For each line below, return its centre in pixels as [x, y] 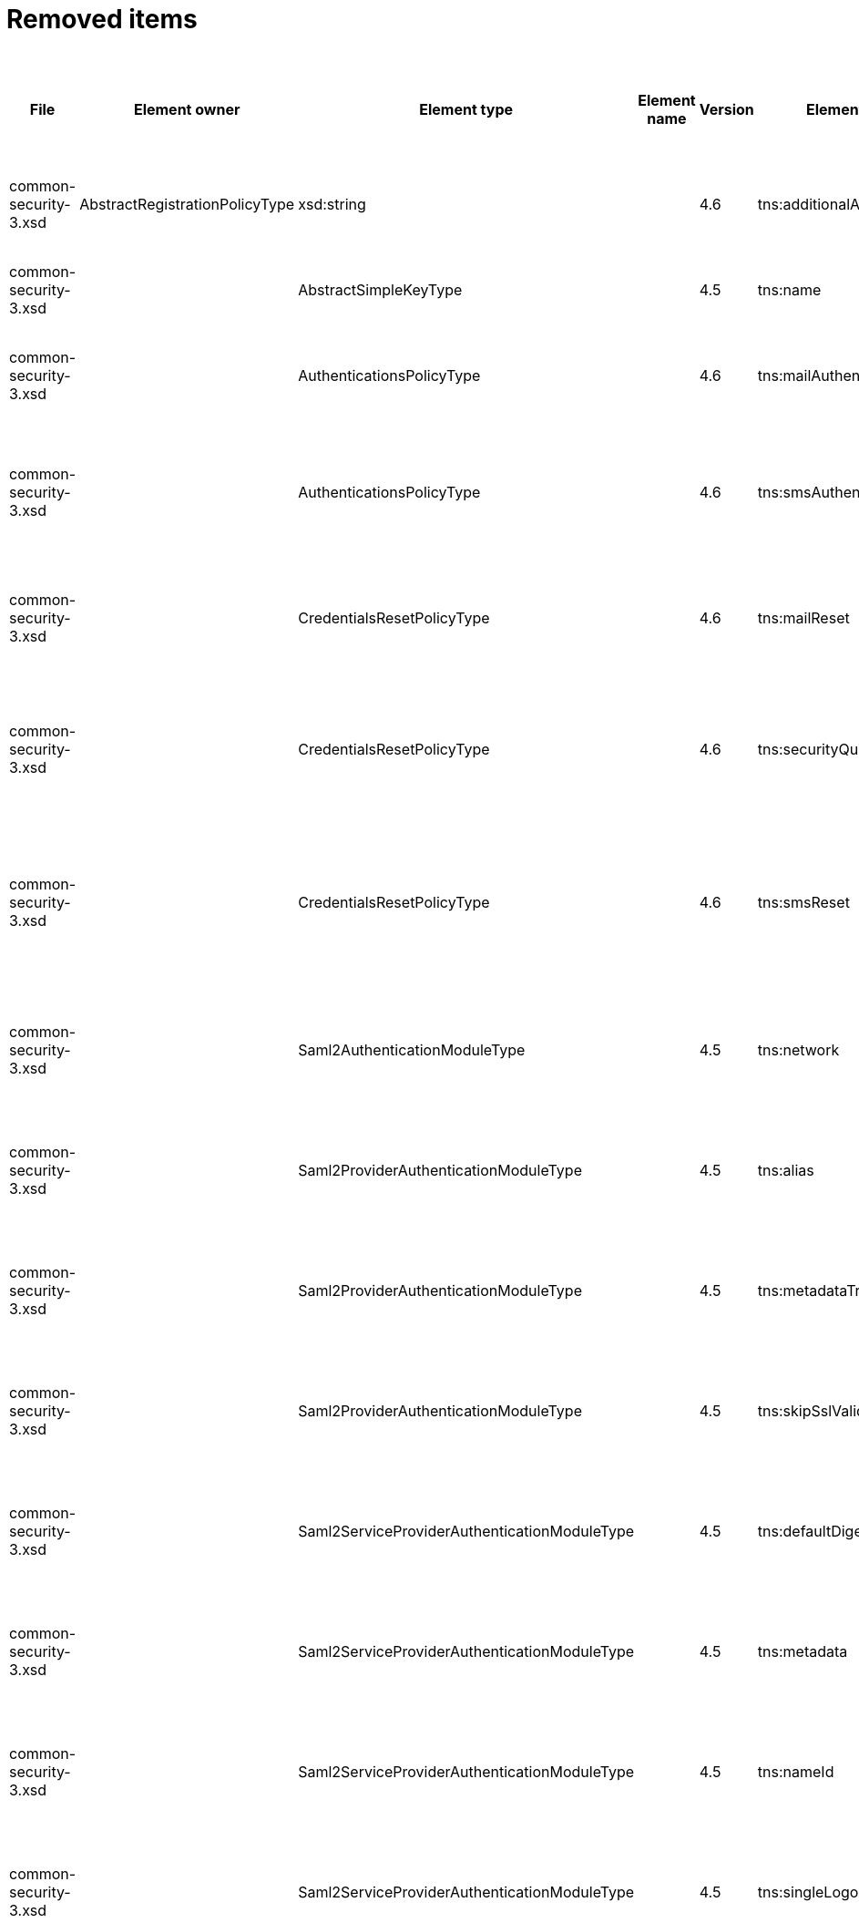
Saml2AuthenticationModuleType [412, 1049]
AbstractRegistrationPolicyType [187, 204]
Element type [466, 109]
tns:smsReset [803, 902]
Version [726, 109]
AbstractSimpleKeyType [380, 289]
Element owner [187, 109]
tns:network [798, 1049]
